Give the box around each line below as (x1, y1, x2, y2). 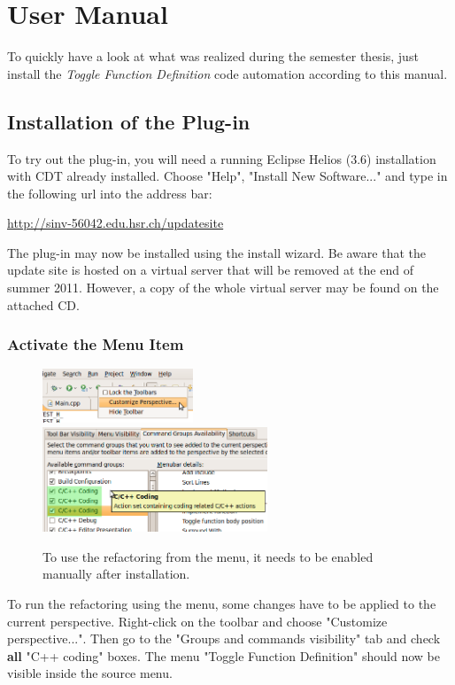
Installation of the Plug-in (7, 107, 251, 135)
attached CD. (7, 295, 80, 314)
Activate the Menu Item (7, 333, 184, 355)
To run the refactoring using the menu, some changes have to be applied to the (7, 595, 436, 613)
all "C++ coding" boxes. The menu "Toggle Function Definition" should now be (7, 646, 440, 665)
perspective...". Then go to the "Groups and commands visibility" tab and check (7, 629, 441, 648)
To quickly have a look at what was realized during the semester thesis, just (7, 47, 419, 66)
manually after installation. (42, 564, 190, 583)
